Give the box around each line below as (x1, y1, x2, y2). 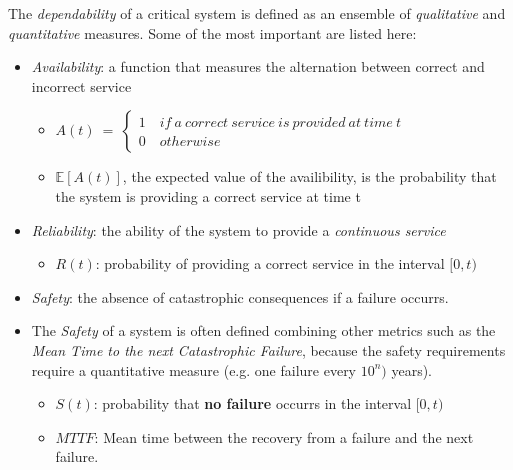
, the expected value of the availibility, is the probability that (122, 166, 497, 187)
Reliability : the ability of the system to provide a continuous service (31, 219, 446, 240)
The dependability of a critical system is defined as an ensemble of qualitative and (8, 3, 506, 23)
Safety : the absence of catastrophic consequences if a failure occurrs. (31, 286, 449, 307)
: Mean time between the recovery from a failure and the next (94, 426, 474, 447)
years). (391, 359, 433, 380)
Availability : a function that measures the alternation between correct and (31, 56, 485, 77)
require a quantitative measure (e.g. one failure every (31, 359, 357, 380)
